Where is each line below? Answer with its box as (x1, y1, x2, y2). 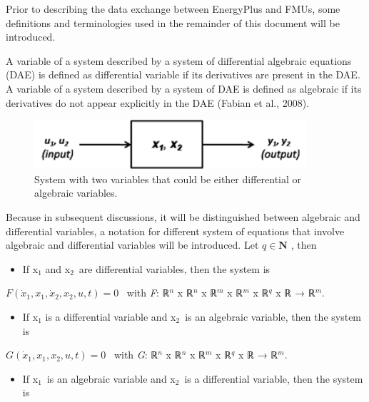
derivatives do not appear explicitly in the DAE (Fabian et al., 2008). (6, 95, 310, 110)
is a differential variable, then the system (184, 371, 363, 386)
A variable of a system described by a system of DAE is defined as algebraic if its (6, 81, 362, 96)
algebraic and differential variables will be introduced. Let (6, 237, 259, 252)
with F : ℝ (126, 285, 170, 300)
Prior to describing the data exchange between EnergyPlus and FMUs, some (6, 1, 340, 16)
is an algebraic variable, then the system (185, 309, 362, 324)
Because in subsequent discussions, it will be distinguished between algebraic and (6, 209, 360, 224)
